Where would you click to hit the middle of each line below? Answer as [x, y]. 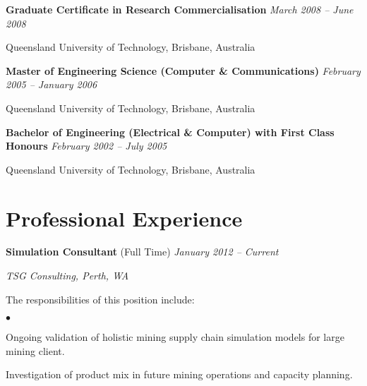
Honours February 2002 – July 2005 [86, 146]
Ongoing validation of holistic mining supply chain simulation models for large [175, 337]
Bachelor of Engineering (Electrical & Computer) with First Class [170, 132]
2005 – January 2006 [52, 84]
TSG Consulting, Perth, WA [67, 276]
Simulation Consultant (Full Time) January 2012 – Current [142, 252]
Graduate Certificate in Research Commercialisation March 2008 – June [180, 9]
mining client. [35, 350]
